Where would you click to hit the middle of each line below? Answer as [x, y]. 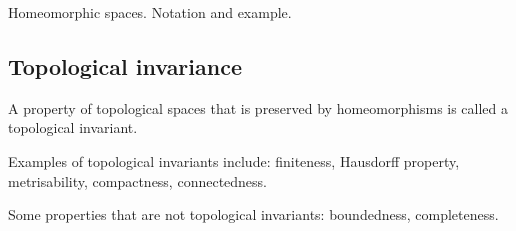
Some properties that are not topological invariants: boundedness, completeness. [253, 214]
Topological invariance [125, 65]
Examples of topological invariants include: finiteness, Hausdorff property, [234, 160]
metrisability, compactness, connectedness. [138, 180]
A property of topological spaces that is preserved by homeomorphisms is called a [258, 107]
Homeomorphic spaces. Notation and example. [150, 12]
